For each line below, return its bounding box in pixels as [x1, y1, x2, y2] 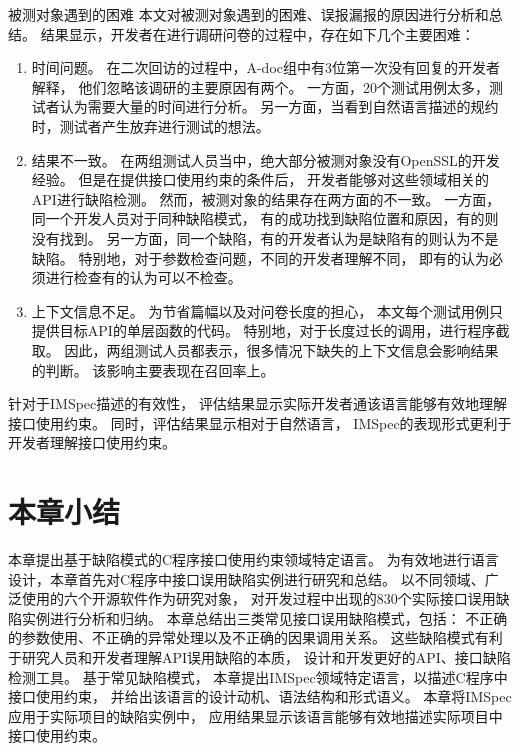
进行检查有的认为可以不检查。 [45, 267, 242, 288]
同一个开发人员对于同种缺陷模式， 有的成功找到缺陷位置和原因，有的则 [31, 208, 499, 229]
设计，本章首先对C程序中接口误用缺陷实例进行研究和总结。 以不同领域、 [8, 568, 485, 589]
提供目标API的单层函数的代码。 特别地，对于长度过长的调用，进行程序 [31, 320, 496, 341]
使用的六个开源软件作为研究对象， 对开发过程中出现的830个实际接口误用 [21, 588, 496, 609]
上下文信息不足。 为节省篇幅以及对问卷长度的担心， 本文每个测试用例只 [31, 300, 504, 321]
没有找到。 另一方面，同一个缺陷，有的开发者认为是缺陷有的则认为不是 [31, 227, 499, 248]
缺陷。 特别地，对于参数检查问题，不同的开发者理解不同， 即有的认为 [31, 247, 490, 268]
